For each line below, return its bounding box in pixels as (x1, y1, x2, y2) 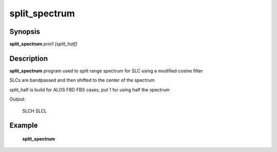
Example (9, 121, 38, 130)
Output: (9, 96, 26, 102)
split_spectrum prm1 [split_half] (9, 41, 77, 47)
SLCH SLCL (22, 108, 47, 114)
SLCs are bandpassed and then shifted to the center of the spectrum (9, 77, 155, 83)
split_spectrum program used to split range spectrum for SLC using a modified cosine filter (9, 67, 203, 74)
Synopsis (9, 27, 41, 36)
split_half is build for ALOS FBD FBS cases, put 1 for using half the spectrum (9, 86, 170, 92)
